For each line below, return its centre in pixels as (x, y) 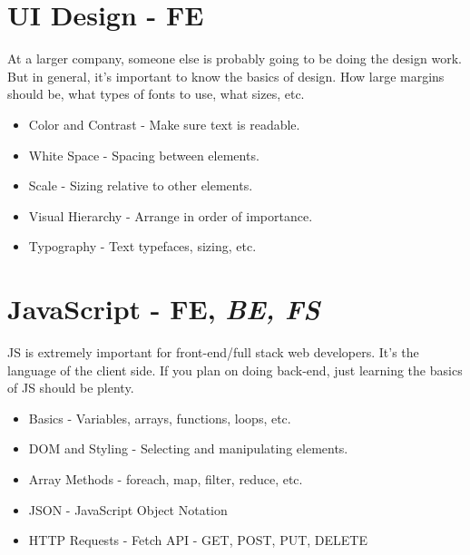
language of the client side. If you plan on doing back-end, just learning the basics (235, 370)
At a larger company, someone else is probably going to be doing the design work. (235, 58)
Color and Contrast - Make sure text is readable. (164, 124)
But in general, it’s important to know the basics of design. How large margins (226, 76)
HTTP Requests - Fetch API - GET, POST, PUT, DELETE (198, 540)
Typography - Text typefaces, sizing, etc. (142, 246)
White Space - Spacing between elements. (144, 155)
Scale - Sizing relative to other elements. (141, 185)
